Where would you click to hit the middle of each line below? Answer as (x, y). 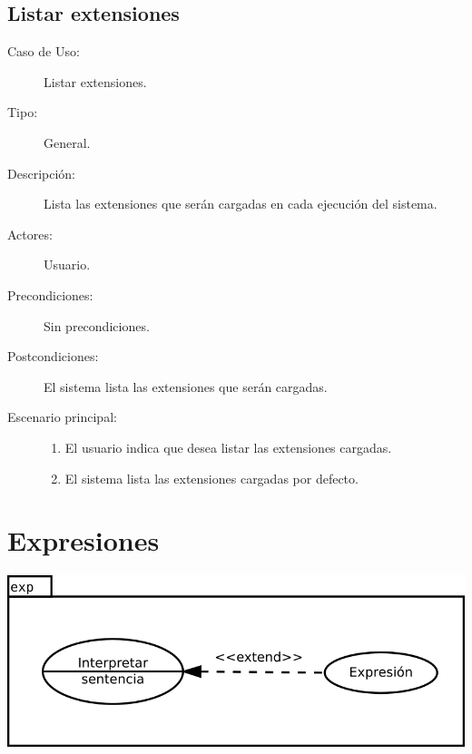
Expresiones (84, 540)
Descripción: (41, 173)
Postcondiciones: (53, 356)
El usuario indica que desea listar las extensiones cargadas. (228, 447)
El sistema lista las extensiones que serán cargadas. (186, 386)
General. (67, 142)
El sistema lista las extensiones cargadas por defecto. (211, 478)
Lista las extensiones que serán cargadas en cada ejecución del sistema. (241, 204)
